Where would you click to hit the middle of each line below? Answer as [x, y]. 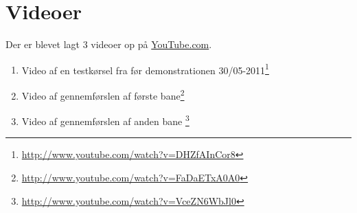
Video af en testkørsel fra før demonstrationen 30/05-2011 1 [145, 69]
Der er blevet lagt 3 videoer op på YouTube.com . [109, 44]
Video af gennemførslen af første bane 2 [103, 94]
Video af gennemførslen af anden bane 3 [105, 120]
